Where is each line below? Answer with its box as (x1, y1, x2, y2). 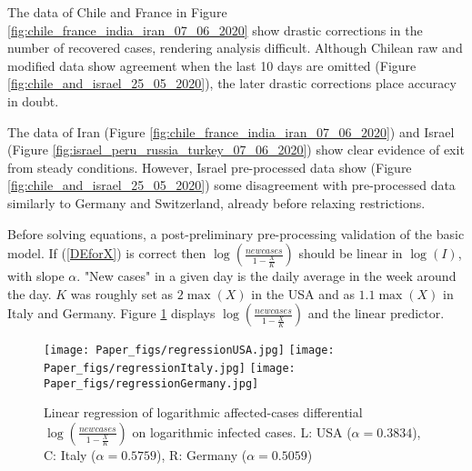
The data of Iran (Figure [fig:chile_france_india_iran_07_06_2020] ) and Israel (7, 122, 455, 141)
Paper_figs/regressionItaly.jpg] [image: (44, 361, 296, 375)
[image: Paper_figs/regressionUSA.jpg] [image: (44, 344, 335, 357)
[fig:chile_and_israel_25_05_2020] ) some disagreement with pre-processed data (7, 175, 456, 195)
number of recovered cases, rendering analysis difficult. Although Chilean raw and (7, 38, 463, 57)
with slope (7, 266, 65, 286)
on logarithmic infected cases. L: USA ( (132, 422, 352, 441)
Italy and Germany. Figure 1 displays (7, 304, 216, 323)
